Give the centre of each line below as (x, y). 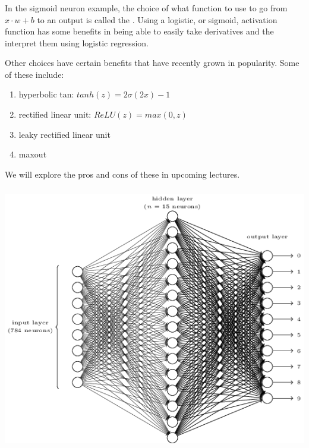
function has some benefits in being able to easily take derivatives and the (139, 31)
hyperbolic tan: (46, 94)
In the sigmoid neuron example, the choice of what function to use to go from (146, 7)
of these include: (34, 74)
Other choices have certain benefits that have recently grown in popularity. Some (152, 63)
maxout (33, 154)
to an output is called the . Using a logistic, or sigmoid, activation (157, 19)
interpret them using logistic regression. (77, 42)
